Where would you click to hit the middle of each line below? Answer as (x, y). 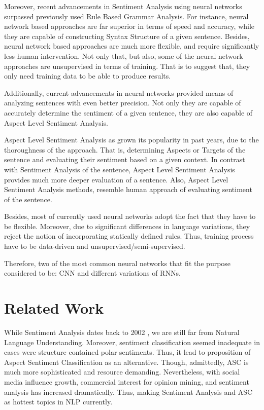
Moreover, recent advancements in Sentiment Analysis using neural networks (123, 6)
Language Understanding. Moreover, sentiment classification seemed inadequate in (132, 342)
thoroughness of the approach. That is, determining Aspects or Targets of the (125, 149)
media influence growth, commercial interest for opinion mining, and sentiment (127, 381)
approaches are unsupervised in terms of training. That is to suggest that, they (127, 66)
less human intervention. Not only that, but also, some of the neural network (124, 55)
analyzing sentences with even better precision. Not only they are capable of (123, 103)
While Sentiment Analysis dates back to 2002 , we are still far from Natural (122, 332)
